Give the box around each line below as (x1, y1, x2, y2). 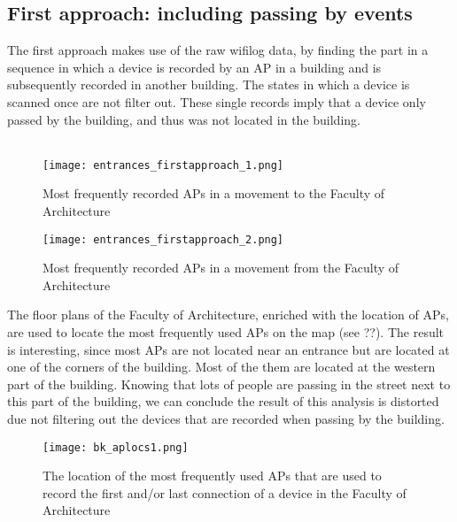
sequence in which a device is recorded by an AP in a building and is (7, 58, 382, 76)
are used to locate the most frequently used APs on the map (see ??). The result (7, 323, 445, 342)
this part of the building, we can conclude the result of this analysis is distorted (7, 392, 439, 411)
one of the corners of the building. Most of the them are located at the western (7, 357, 436, 376)
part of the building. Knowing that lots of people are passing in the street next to (7, 374, 451, 393)
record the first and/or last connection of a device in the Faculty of (43, 483, 407, 502)
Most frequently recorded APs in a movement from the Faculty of (43, 258, 399, 277)
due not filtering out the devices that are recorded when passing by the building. (7, 410, 445, 428)
